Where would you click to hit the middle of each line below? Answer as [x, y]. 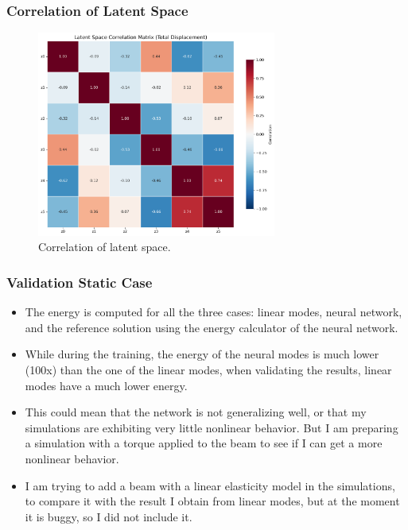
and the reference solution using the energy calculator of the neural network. [212, 327]
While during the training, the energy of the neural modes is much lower [202, 354]
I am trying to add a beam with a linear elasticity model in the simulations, [210, 485]
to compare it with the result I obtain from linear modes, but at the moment [212, 501]
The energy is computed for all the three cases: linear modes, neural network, [214, 312]
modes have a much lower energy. [106, 385]
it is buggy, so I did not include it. [109, 516]
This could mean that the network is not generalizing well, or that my [196, 412]
